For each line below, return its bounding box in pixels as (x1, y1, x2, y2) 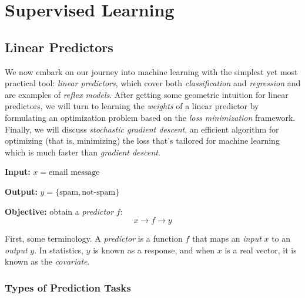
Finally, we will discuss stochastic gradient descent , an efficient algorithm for (5, 123, 279, 135)
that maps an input (192, 232, 262, 245)
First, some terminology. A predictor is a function (5, 232, 183, 245)
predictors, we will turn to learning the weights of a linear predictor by (5, 100, 259, 112)
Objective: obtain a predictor (5, 205, 114, 217)
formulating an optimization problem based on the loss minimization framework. (5, 111, 296, 123)
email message (49, 168, 100, 177)
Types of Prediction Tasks (5, 280, 131, 294)
